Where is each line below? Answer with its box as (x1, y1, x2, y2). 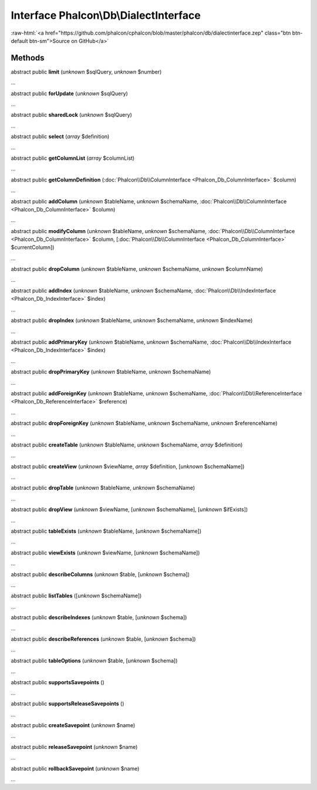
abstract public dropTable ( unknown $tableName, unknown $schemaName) (11, 485, 195, 492)
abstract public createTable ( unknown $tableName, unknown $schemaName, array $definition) (11, 441, 243, 448)
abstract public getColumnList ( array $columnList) (11, 154, 135, 162)
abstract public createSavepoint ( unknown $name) (11, 722, 136, 729)
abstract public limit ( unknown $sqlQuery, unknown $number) (11, 68, 162, 75)
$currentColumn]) (11, 244, 55, 251)
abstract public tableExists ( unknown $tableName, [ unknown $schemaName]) (11, 527, 202, 534)
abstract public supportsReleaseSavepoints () (11, 700, 124, 707)
